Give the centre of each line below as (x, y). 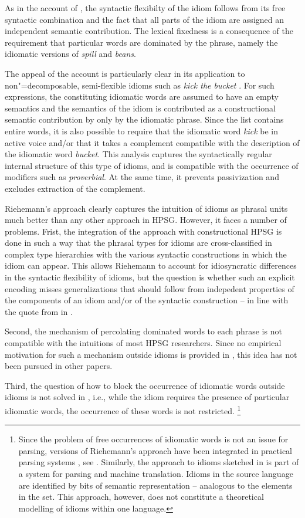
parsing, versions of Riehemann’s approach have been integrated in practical (155, 450)
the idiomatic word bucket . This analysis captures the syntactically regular (138, 154)
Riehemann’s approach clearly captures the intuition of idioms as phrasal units (146, 208)
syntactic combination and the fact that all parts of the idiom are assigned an (144, 19)
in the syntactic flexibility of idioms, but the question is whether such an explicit (150, 277)
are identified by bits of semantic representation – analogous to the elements (155, 485)
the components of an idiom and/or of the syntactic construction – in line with (147, 300)
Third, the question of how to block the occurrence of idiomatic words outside (145, 385)
